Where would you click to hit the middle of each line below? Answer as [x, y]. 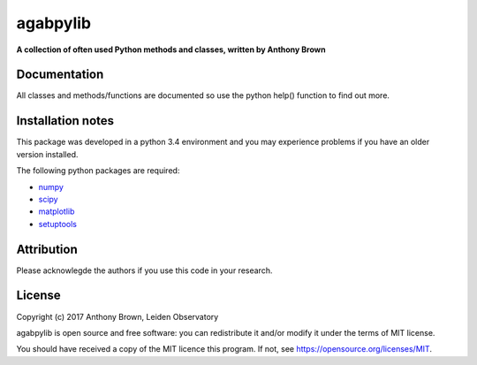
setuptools [57, 224]
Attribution [47, 249]
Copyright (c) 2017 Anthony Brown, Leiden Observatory [117, 316]
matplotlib [57, 211]
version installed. [47, 154]
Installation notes [65, 121]
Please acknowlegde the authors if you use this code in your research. [144, 270]
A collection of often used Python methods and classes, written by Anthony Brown [171, 49]
